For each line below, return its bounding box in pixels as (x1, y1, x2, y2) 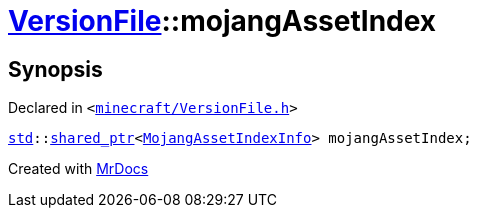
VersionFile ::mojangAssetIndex (8, 4, 437, 38)
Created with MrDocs (8, 160, 149, 178)
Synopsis (8, 56, 103, 82)
